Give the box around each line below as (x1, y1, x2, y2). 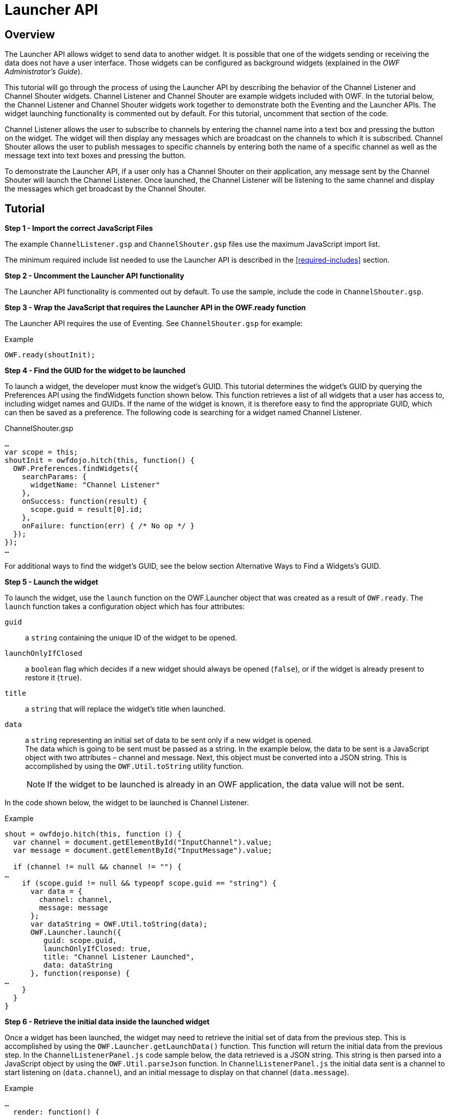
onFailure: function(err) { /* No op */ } (22, 522, 195, 530)
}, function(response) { (30, 969, 130, 978)
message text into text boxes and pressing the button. (5, 151, 186, 160)
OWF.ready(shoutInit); (5, 351, 96, 359)
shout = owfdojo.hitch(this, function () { (5, 830, 182, 839)
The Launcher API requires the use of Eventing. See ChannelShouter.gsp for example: (5, 319, 303, 328)
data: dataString (43, 961, 113, 970)
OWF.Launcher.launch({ (30, 928, 121, 937)
